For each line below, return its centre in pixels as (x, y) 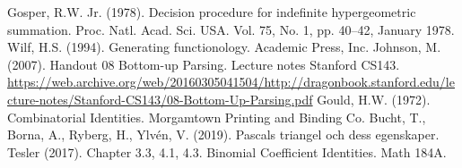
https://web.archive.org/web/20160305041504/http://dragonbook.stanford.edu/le (231, 82)
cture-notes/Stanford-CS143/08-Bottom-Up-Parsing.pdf (160, 99)
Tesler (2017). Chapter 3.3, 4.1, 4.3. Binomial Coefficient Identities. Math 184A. (227, 151)
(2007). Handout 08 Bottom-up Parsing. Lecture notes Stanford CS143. (204, 64)
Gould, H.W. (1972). (374, 99)
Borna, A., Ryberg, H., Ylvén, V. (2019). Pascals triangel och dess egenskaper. (223, 134)
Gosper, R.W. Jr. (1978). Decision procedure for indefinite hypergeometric (212, 12)
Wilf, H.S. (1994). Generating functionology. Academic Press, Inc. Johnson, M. (224, 47)
